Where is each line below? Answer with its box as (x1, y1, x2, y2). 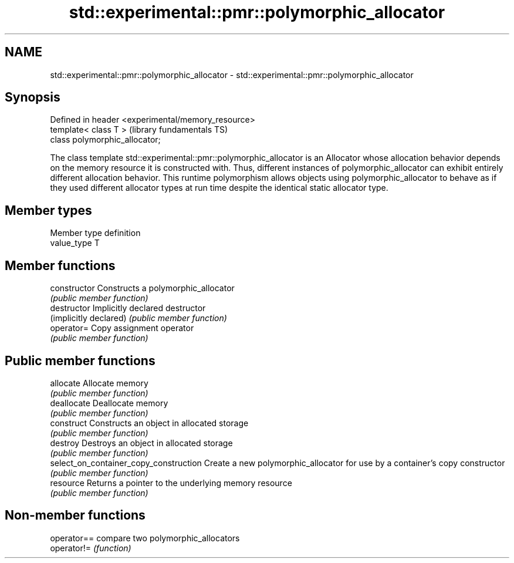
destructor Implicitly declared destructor (50, 303, 206, 313)
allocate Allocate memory (50, 377, 148, 388)
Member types (5, 203, 92, 218)
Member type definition (50, 228, 141, 238)
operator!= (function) (50, 542, 131, 553)
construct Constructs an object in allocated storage (50, 417, 249, 428)
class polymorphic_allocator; (50, 134, 161, 145)
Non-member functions (5, 508, 146, 523)
